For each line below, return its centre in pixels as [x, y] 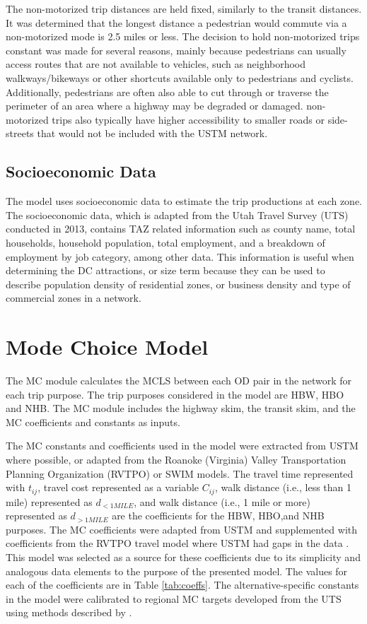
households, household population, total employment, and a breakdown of [165, 242]
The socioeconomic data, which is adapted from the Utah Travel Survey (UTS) [177, 214]
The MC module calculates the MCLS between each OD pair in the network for [179, 381]
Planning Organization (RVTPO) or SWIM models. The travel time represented [180, 473]
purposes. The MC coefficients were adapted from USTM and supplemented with [182, 529]
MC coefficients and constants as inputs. [93, 422]
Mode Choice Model [107, 347]
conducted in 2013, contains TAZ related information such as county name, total [181, 229]
